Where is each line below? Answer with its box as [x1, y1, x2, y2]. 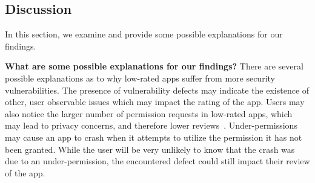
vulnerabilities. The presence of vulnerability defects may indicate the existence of [5, 83, 310, 96]
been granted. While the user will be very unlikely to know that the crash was [5, 143, 295, 155]
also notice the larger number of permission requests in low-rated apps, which [5, 107, 293, 120]
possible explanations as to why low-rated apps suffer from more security [5, 71, 275, 84]
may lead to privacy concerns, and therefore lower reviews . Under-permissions [5, 119, 297, 132]
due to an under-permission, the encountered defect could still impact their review [5, 155, 310, 167]
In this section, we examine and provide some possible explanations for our [5, 28, 283, 40]
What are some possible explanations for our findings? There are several [5, 60, 303, 72]
